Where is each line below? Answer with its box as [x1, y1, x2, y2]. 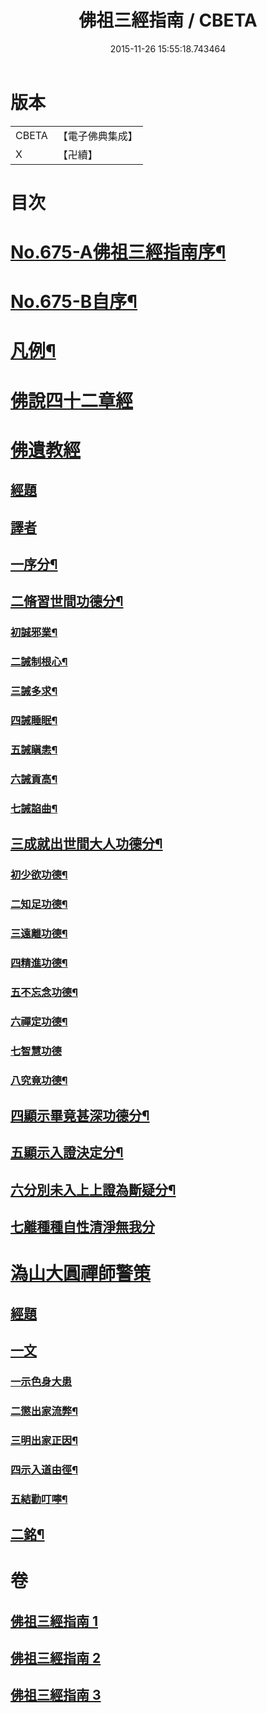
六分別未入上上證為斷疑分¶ [10, 1181, 177, 1198]
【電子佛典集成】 [57, 129, 138, 143]
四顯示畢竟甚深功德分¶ [10, 1107, 150, 1124]
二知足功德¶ [10, 897, 68, 911]
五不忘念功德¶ [10, 985, 78, 999]
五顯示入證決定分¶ [10, 1144, 124, 1161]
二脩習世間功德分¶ [10, 593, 124, 610]
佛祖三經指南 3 [10, 1687, 102, 1704]
